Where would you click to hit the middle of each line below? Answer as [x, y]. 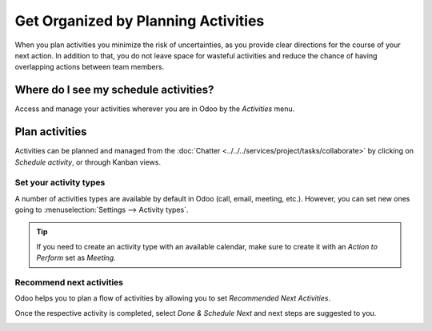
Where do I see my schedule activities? [114, 90]
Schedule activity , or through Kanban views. [88, 162]
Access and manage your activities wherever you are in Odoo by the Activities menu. [155, 109]
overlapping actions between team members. [89, 67]
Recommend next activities [69, 282]
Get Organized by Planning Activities [140, 21]
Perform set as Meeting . [76, 258]
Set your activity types [60, 182]
